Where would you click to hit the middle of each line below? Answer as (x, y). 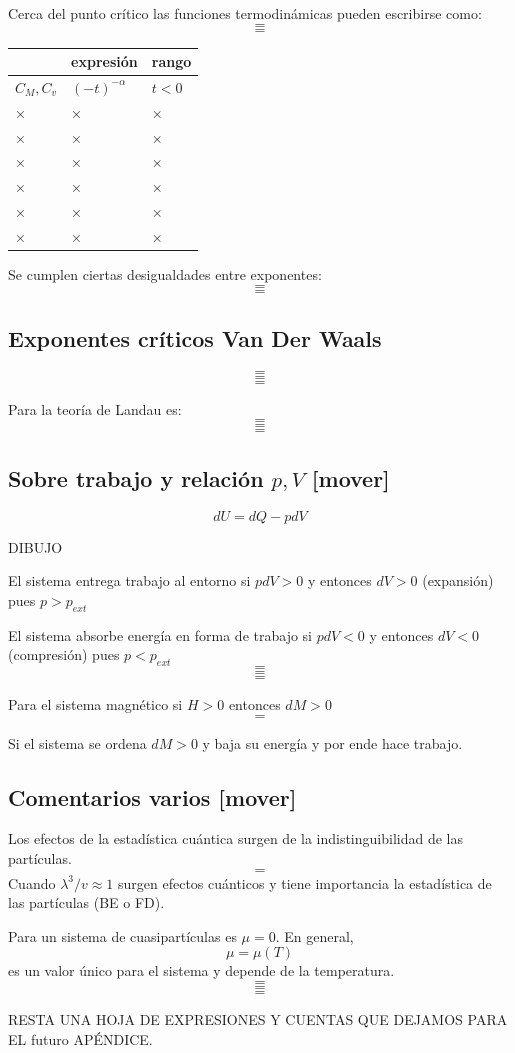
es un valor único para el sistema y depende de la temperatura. (201, 970)
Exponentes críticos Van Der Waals (195, 338)
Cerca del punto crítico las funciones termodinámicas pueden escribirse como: (245, 13)
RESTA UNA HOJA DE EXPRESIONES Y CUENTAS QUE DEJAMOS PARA (258, 1019)
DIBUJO (35, 546)
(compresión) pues (64, 654)
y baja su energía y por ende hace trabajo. (332, 742)
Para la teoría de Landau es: (95, 408)
